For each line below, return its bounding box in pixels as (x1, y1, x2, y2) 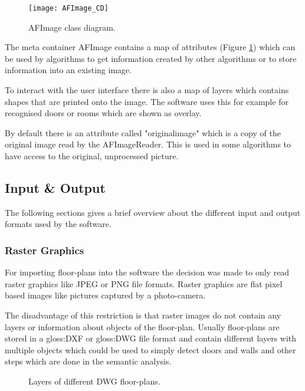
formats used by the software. (5, 218, 111, 230)
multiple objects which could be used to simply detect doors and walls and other (5, 343, 296, 356)
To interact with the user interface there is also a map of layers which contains (5, 84, 289, 96)
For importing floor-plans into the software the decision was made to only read (5, 266, 290, 278)
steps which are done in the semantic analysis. (5, 355, 172, 367)
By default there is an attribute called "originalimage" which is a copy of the (5, 126, 281, 139)
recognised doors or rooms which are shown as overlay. (5, 107, 202, 119)
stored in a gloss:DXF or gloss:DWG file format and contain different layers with (5, 332, 297, 344)
